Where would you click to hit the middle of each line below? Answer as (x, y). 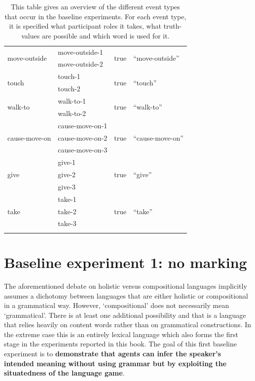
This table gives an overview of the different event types (95, 6)
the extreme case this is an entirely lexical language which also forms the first (121, 334)
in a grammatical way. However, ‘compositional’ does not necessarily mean (117, 305)
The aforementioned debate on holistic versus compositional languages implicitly (126, 286)
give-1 (67, 162)
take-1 (67, 199)
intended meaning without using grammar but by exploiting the (115, 363)
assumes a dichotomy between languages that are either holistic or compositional (126, 295)
